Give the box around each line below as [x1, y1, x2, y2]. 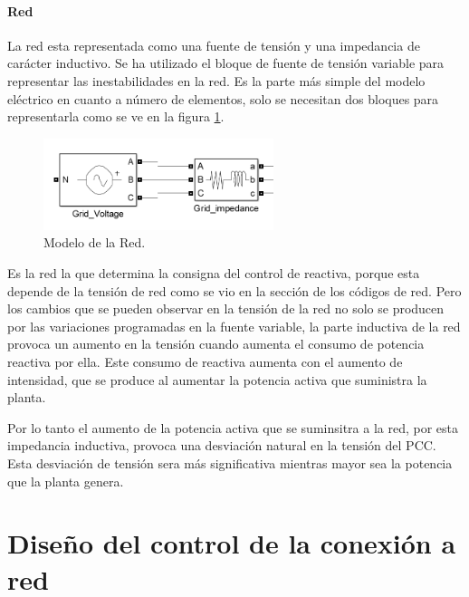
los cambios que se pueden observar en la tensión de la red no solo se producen [7, 299, 445, 318]
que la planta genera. [7, 471, 124, 490]
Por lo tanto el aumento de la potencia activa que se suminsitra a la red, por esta [7, 418, 459, 437]
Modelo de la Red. [43, 233, 146, 252]
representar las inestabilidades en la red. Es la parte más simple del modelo [7, 71, 426, 90]
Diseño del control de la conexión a [7, 525, 456, 562]
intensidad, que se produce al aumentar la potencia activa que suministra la [7, 370, 427, 389]
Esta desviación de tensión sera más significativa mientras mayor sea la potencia [7, 454, 453, 472]
